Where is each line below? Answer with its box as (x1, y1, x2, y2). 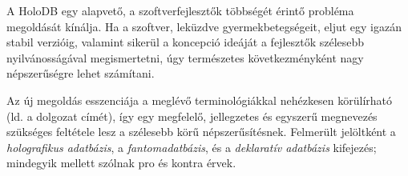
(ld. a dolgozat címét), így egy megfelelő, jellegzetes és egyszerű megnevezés (6, 107, 378, 124)
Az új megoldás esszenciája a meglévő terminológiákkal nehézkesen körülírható (6, 91, 393, 108)
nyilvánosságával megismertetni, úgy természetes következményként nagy (6, 49, 364, 66)
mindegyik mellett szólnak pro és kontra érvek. (6, 154, 236, 171)
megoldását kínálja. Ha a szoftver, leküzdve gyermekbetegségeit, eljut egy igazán (6, 18, 402, 34)
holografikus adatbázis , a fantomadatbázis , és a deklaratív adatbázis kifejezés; (6, 138, 377, 155)
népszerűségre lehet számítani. (6, 65, 155, 82)
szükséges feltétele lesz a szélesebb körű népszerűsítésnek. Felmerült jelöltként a (6, 123, 396, 140)
